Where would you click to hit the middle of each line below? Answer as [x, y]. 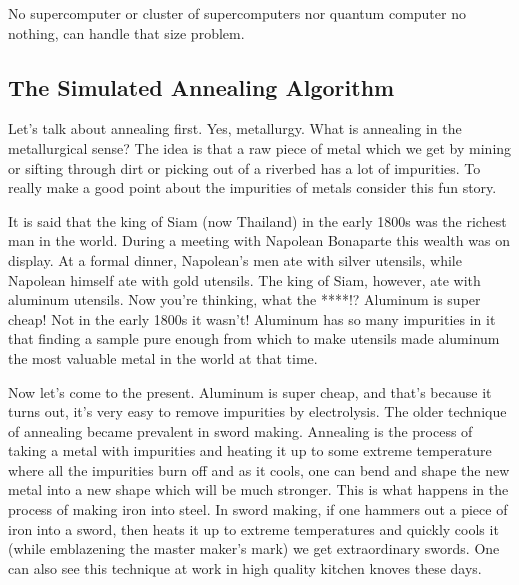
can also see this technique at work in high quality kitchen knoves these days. [245, 567]
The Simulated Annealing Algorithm [201, 86]
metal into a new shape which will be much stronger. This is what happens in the [258, 489]
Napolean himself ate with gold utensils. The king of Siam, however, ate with [244, 279]
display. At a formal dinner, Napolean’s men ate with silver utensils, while [235, 259]
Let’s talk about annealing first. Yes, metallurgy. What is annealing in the [235, 128]
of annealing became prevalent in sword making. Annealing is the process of [240, 430]
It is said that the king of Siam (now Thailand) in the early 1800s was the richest [257, 220]
